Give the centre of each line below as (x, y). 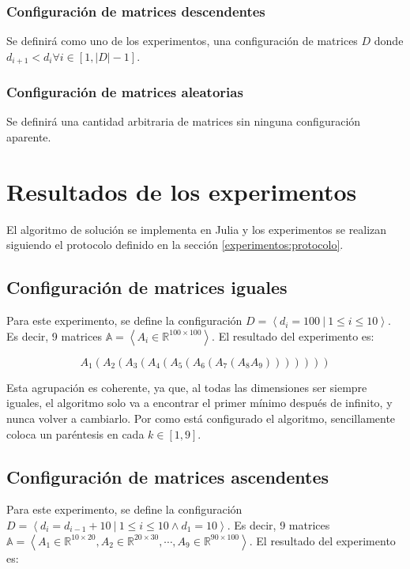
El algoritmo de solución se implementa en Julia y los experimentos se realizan (197, 229)
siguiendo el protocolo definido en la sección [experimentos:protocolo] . (175, 245)
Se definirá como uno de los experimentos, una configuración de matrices (182, 41)
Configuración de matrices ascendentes (168, 476)
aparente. (29, 137)
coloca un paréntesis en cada (75, 433)
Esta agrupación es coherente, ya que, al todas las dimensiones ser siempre (187, 387)
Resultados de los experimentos (182, 191)
